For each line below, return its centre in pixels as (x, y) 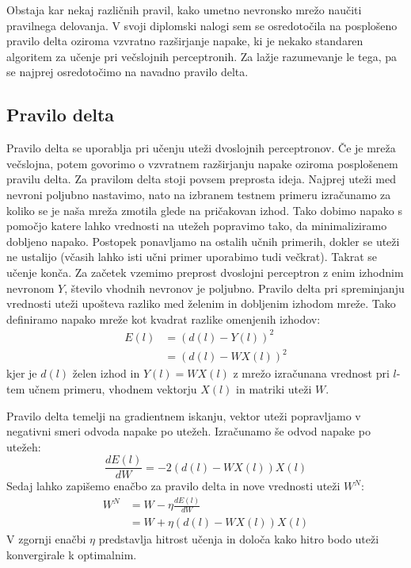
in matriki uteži (274, 388)
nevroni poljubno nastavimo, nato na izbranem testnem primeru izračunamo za (199, 194)
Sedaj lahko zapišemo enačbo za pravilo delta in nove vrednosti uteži (173, 486)
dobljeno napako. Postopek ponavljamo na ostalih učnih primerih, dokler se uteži (203, 241)
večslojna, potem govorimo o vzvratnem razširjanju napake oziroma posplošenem (202, 163)
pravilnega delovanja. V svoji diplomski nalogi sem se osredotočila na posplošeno (202, 25)
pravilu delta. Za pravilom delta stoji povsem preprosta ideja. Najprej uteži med (202, 179)
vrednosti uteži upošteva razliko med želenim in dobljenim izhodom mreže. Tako (201, 303)
